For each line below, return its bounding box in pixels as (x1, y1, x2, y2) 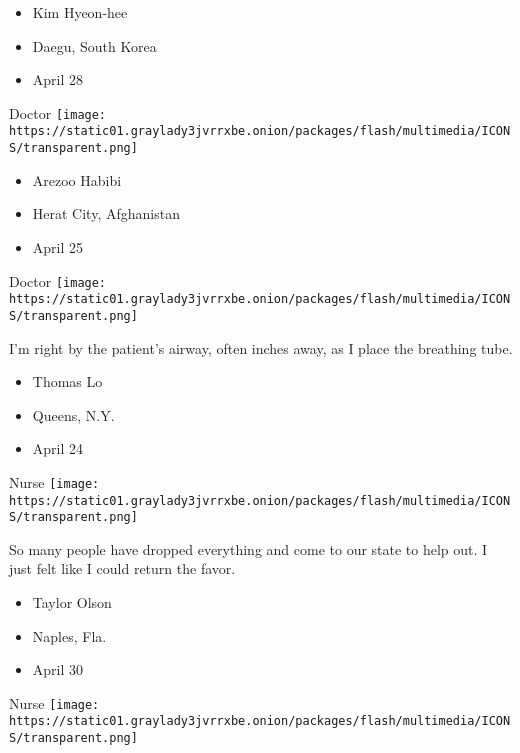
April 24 (32, 438, 84, 459)
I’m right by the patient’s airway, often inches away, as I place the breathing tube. (9, 337, 513, 358)
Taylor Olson (32, 592, 112, 613)
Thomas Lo (32, 371, 103, 392)
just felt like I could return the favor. (9, 558, 236, 579)
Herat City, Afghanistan (32, 203, 180, 224)
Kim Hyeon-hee (32, 2, 128, 22)
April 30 (32, 659, 84, 680)
